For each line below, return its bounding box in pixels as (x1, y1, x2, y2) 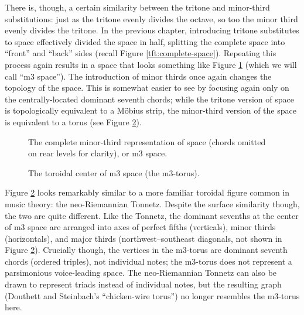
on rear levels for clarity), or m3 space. (28, 147, 168, 159)
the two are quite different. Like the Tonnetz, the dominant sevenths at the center (5, 209, 299, 221)
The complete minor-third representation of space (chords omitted (28, 135, 266, 148)
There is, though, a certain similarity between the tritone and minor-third (5, 1, 270, 13)
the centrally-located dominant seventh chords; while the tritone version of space (5, 93, 294, 105)
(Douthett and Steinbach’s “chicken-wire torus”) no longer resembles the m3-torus (5, 289, 300, 302)
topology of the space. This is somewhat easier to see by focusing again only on (5, 81, 289, 94)
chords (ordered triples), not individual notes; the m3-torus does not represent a (5, 255, 292, 267)
